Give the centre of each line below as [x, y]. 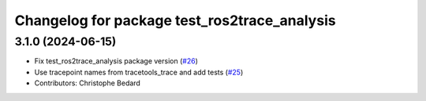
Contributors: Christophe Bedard [88, 83]
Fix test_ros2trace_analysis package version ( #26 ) [116, 61]
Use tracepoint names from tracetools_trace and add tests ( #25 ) [139, 72]
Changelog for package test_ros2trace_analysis [175, 20]
